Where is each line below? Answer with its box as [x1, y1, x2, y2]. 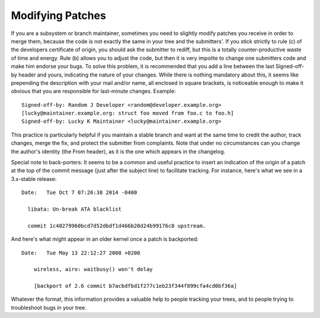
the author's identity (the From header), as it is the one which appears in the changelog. [11, 148, 226, 155]
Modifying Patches [11, 9, 107, 22]
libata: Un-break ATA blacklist [27, 205, 121, 212]
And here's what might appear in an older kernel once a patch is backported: [11, 236, 199, 243]
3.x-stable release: [11, 175, 57, 182]
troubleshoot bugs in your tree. [11, 304, 87, 311]
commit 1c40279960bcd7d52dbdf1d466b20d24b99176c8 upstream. [27, 222, 206, 229]
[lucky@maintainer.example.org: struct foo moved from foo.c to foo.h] [21, 110, 234, 117]
